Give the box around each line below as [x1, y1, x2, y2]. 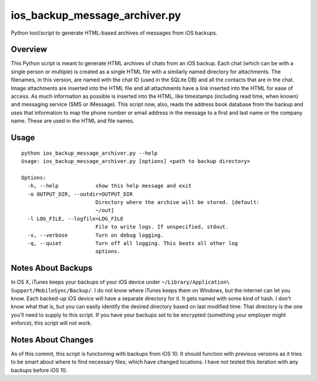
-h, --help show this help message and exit [27, 182, 192, 189]
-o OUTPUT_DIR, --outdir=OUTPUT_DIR [27, 190, 133, 198]
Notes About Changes [11, 335, 94, 345]
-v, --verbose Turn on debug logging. [27, 232, 164, 239]
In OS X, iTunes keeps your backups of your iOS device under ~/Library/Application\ [11, 278, 230, 285]
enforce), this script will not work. [11, 319, 92, 326]
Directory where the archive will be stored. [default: [95, 199, 260, 205]
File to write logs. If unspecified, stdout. [95, 223, 229, 230]
